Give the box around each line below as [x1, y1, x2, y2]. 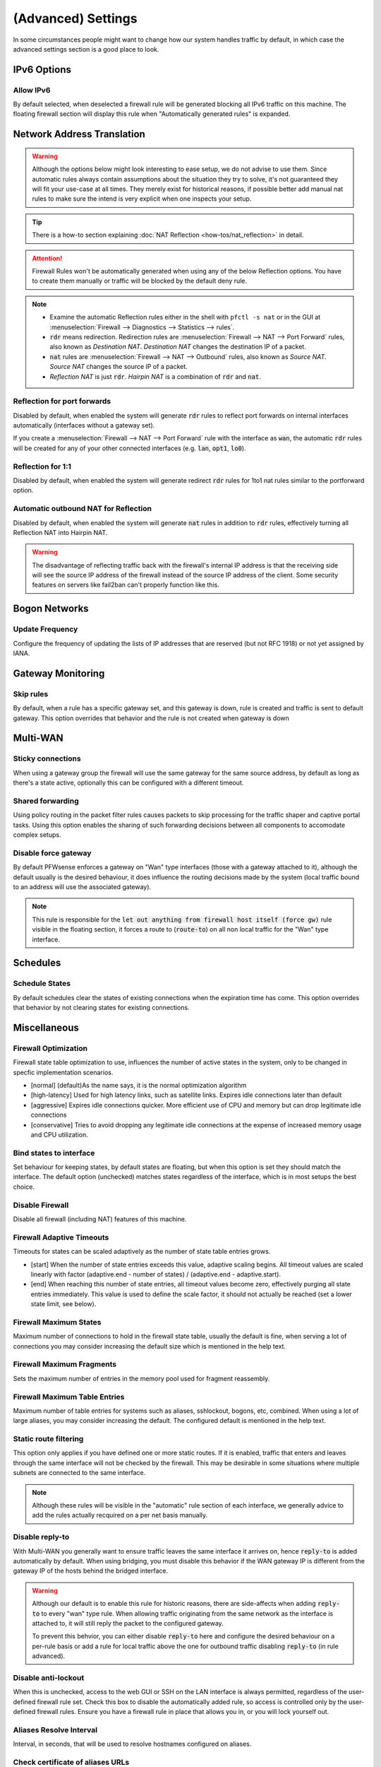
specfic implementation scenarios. [13, 1068, 114, 1076]
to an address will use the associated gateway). [13, 882, 152, 891]
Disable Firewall [13, 1200, 69, 1210]
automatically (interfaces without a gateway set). [13, 421, 155, 430]
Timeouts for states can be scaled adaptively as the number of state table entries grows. [13, 1248, 271, 1256]
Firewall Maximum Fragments [13, 1359, 116, 1369]
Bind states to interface [13, 1148, 95, 1158]
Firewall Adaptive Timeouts [13, 1232, 109, 1242]
